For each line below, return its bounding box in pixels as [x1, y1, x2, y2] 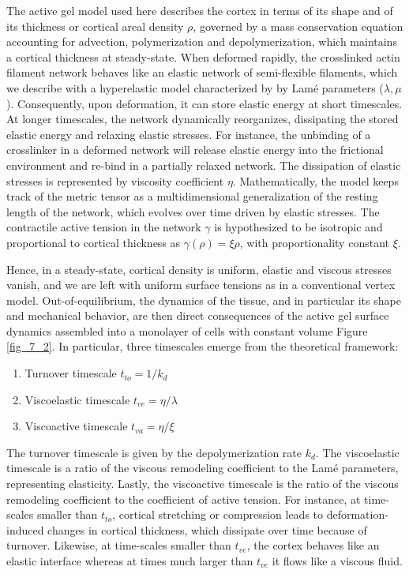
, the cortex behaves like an [246, 537, 380, 553]
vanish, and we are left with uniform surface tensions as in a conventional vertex [6, 276, 396, 293]
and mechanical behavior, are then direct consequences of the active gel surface [6, 307, 389, 324]
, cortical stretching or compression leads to [112, 506, 324, 523]
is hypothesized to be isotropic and [214, 219, 383, 235]
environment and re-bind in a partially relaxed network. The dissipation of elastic [6, 156, 401, 173]
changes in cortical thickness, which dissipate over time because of [47, 521, 367, 538]
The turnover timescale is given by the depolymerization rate [6, 444, 302, 460]
